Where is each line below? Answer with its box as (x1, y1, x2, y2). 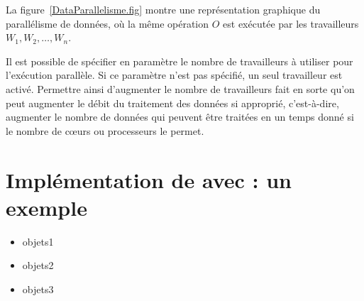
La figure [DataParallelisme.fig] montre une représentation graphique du (6, 2, 321, 16)
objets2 (22, 258, 54, 273)
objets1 (22, 234, 54, 248)
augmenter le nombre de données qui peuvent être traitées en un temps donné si (6, 109, 354, 124)
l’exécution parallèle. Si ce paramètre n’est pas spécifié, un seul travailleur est (6, 67, 343, 82)
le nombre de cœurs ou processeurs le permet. (6, 123, 204, 138)
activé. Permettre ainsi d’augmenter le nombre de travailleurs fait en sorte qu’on (6, 81, 355, 96)
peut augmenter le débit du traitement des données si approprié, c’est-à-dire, (6, 95, 339, 110)
